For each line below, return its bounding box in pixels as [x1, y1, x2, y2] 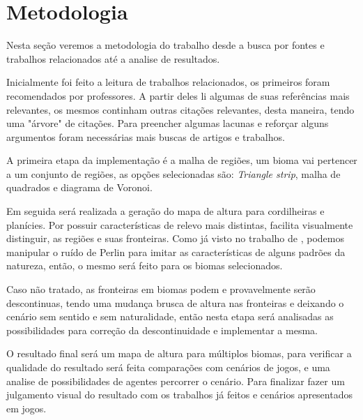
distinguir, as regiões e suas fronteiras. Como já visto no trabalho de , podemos [6, 231, 344, 246]
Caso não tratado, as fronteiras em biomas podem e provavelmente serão [6, 282, 316, 297]
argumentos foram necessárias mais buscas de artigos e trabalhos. [6, 129, 285, 144]
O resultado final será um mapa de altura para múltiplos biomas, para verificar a [6, 346, 352, 361]
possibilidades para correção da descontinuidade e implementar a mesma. [6, 322, 318, 337]
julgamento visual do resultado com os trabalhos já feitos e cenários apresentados [6, 387, 353, 402]
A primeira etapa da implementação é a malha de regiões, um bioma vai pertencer [6, 153, 357, 167]
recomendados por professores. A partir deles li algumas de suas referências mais [6, 88, 350, 103]
